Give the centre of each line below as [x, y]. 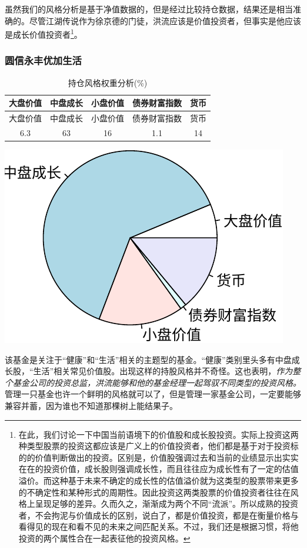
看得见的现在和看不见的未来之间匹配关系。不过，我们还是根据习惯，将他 [158, 526]
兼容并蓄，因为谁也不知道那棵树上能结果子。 [91, 405]
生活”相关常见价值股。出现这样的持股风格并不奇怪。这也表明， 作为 [163, 371]
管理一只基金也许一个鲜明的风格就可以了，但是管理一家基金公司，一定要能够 [153, 394]
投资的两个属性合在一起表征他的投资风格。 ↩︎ [104, 538]
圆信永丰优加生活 [43, 60]
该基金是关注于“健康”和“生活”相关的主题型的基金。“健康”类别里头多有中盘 [148, 359]
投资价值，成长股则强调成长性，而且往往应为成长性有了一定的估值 [171, 469]
